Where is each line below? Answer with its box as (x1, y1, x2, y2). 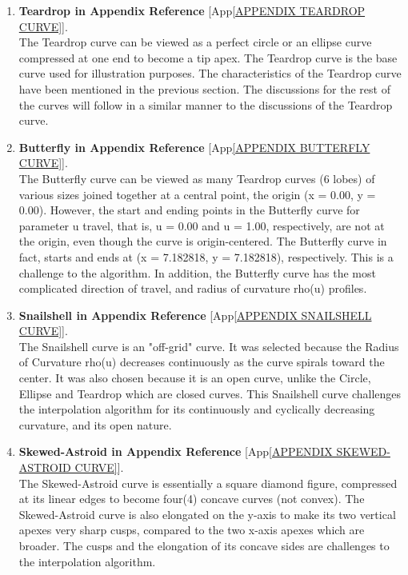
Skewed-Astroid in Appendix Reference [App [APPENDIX (18, 443, 333, 460)
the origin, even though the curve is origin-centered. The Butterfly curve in (18, 233, 387, 250)
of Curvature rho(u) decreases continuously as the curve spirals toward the (18, 353, 385, 370)
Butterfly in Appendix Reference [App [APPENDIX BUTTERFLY (18, 138, 370, 155)
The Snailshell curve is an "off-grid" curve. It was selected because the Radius (18, 337, 399, 354)
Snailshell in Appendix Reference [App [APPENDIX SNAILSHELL (18, 306, 372, 323)
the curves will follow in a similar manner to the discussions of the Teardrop (18, 96, 393, 113)
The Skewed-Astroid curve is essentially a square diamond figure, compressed (18, 474, 398, 491)
